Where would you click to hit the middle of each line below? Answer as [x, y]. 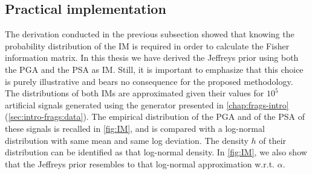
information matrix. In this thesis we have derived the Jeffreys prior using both [152, 57]
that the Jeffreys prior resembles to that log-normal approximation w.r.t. [140, 163]
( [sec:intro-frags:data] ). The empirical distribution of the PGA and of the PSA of [155, 117]
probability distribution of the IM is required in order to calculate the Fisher [147, 45]
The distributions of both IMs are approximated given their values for [135, 93]
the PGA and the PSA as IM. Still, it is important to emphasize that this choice [154, 69]
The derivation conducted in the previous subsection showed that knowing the [150, 34]
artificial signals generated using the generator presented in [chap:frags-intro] [147, 104]
